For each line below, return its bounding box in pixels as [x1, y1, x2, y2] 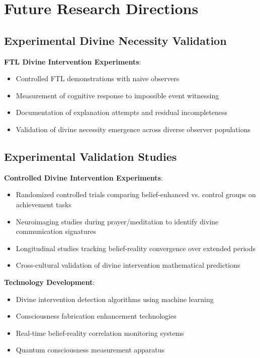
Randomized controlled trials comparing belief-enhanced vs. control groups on [16, 189, 256, 200]
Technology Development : [4, 276, 95, 287]
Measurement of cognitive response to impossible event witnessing [16, 90, 219, 100]
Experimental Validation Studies [4, 148, 177, 164]
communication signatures [16, 226, 97, 236]
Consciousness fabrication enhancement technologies [16, 311, 177, 321]
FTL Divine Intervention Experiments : [4, 56, 141, 67]
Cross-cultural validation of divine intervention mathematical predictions [16, 260, 240, 270]
